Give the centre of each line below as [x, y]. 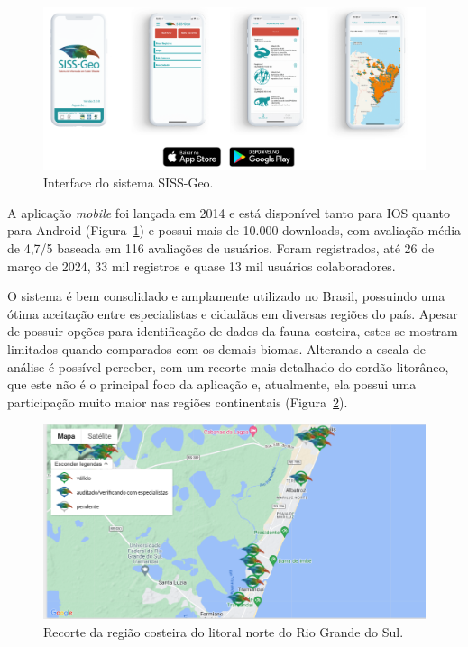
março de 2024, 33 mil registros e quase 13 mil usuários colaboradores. [202, 265]
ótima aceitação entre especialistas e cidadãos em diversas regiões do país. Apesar [233, 313]
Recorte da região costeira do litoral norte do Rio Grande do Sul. [224, 631]
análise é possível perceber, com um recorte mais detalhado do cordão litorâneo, [228, 366]
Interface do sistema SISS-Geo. [128, 182]
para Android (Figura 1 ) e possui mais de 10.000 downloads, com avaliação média [234, 230]
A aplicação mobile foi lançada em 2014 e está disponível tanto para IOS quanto [229, 212]
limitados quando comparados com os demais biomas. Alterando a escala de [217, 349]
